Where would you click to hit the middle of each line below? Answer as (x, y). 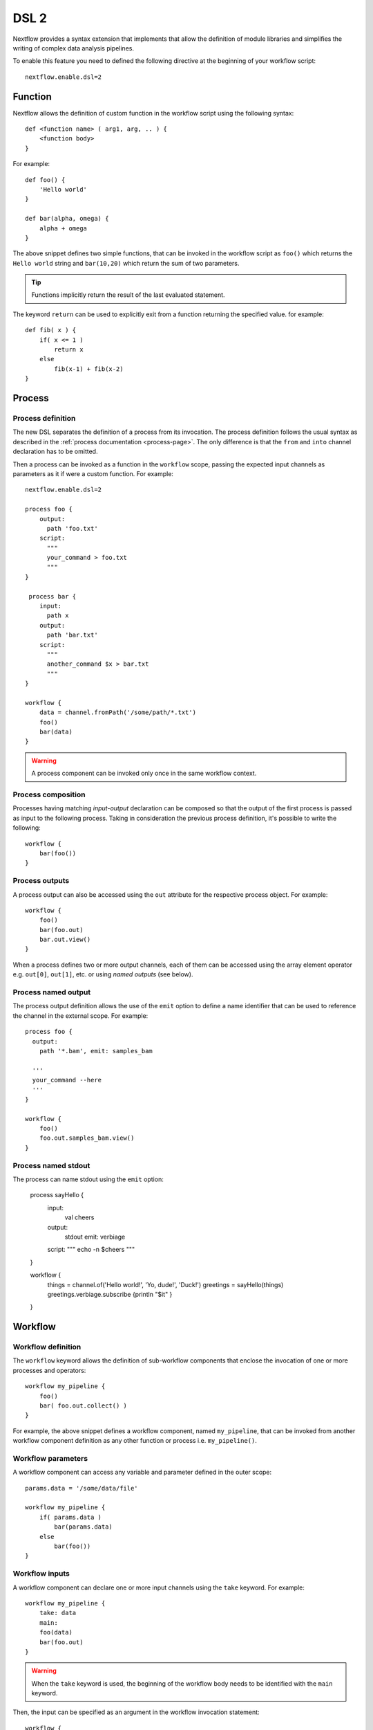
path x (58, 616)
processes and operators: (49, 1370)
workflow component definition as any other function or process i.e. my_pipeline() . (135, 1441)
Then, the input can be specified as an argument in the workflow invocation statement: (136, 1712)
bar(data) (56, 732)
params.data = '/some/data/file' (82, 1488)
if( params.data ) (70, 1517)
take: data (58, 1613)
